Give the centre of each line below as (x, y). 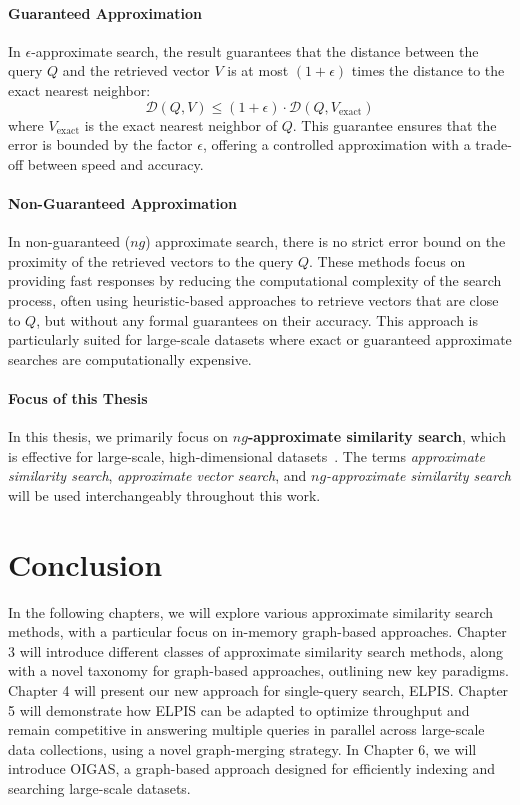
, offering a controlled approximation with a (336, 144)
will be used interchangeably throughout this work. (164, 494)
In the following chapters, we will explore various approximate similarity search (251, 611)
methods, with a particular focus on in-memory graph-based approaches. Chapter (257, 631)
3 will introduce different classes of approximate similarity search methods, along (255, 650)
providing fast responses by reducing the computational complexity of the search (255, 280)
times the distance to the (428, 70)
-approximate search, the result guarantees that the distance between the (255, 50)
